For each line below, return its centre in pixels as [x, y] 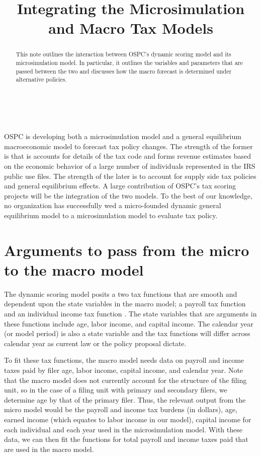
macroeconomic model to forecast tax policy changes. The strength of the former [128, 146]
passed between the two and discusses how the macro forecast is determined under [124, 71]
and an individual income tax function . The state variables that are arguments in [130, 314]
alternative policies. [41, 79]
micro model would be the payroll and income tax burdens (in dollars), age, [121, 409]
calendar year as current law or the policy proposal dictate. [95, 343]
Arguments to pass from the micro [127, 250]
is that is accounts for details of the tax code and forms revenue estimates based [128, 156]
